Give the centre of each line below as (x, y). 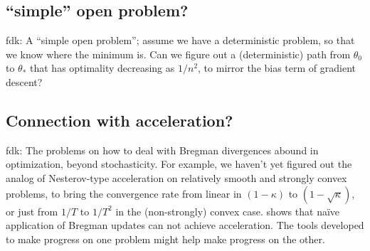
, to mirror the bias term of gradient (277, 68)
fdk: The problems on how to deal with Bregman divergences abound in (162, 150)
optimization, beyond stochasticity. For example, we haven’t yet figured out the (179, 164)
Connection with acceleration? (120, 120)
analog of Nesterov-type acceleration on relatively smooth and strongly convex (176, 177)
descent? (24, 81)
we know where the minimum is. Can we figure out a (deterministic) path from (178, 54)
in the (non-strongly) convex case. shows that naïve (228, 211)
